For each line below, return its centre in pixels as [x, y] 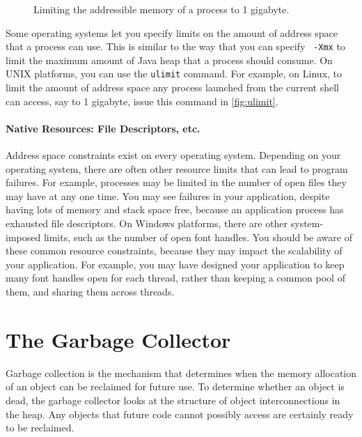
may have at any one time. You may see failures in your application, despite [168, 195]
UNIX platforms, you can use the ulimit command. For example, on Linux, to [174, 74]
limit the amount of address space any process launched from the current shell [172, 87]
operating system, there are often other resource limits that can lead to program [177, 168]
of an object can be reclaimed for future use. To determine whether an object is [175, 386]
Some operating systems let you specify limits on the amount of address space [172, 32]
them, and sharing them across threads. [90, 292]
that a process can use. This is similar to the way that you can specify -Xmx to [175, 46]
